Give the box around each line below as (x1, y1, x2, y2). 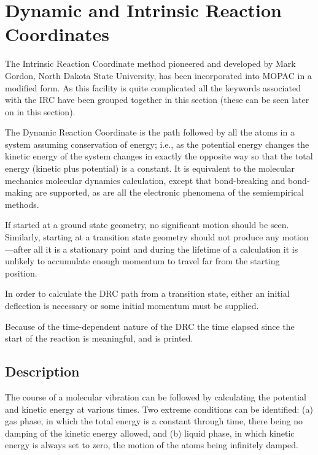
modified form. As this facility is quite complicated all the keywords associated (5, 81, 301, 94)
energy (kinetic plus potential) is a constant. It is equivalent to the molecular (5, 162, 295, 175)
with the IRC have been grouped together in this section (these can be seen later (5, 93, 309, 106)
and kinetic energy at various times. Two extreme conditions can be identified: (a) (5, 402, 313, 415)
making (5, 186, 33, 199)
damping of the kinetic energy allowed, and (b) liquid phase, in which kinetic (5, 426, 295, 439)
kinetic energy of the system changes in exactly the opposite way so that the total (5, 150, 313, 162)
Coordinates (5, 21, 109, 47)
